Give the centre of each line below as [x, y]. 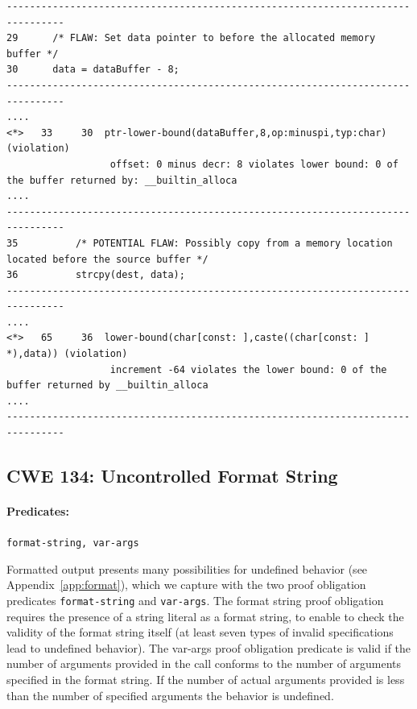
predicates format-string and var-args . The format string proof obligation [195, 601]
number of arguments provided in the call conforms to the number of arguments [204, 663]
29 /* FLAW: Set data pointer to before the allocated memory [191, 38]
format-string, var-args [73, 543]
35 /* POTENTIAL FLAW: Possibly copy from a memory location [200, 243]
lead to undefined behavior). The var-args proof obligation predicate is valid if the [209, 647]
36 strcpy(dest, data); [96, 275]
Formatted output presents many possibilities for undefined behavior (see [187, 568]
